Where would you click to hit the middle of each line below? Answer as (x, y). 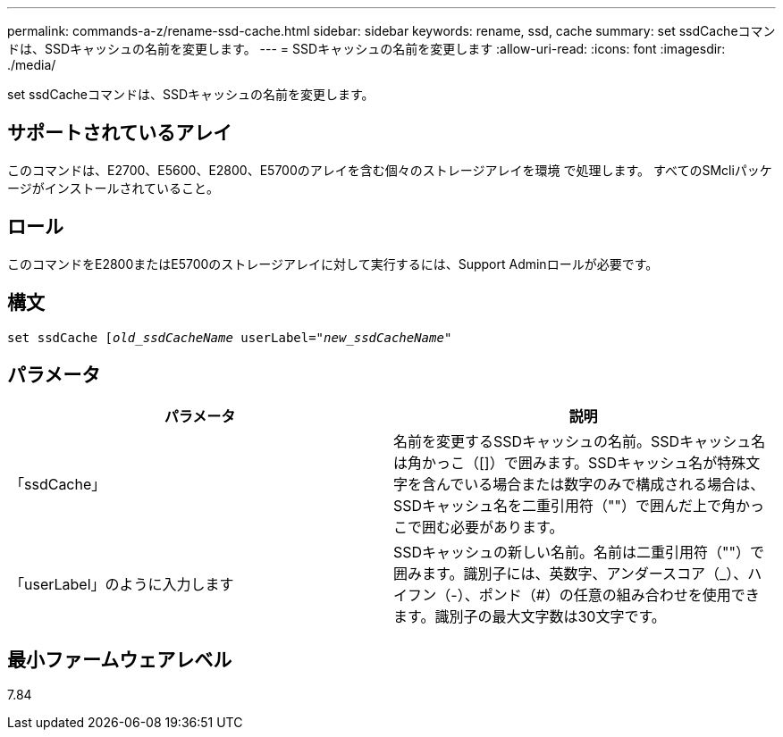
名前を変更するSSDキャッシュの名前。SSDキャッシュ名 (580, 442)
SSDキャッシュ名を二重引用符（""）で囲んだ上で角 (564, 506)
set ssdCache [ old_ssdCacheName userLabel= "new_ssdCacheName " (230, 337)
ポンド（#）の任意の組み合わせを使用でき (619, 595)
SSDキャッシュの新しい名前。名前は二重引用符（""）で (579, 553)
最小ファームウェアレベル (120, 659)
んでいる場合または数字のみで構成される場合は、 (601, 485)
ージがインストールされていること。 (114, 188)
